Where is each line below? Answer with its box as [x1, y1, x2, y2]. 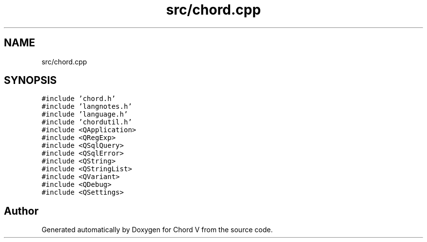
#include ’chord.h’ [41, 95, 116, 103]
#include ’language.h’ [41, 110, 128, 119]
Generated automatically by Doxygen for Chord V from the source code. [41, 225, 273, 234]
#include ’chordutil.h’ [41, 118, 132, 126]
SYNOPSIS [4, 74, 57, 87]
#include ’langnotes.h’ [41, 102, 132, 111]
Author [4, 204, 39, 217]
